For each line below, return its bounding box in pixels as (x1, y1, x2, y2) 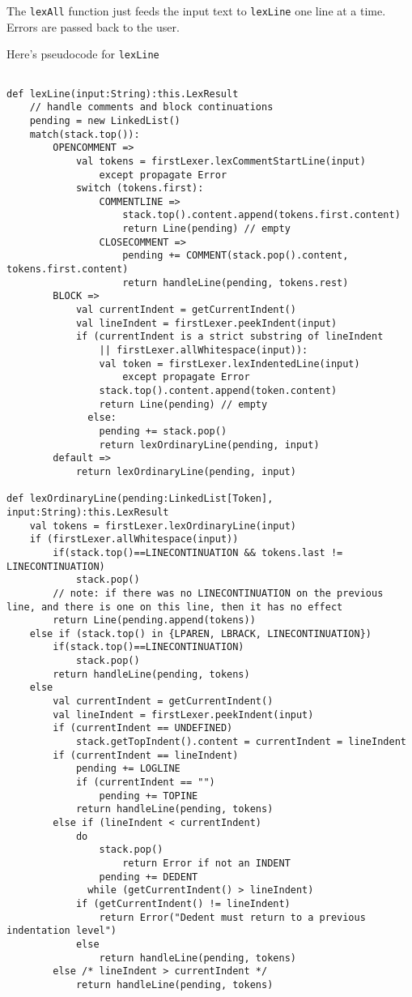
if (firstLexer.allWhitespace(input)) (29, 533, 239, 546)
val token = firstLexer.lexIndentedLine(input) (99, 357, 360, 370)
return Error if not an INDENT (122, 857, 291, 869)
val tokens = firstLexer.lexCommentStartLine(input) (75, 155, 366, 167)
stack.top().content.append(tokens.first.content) (122, 209, 401, 221)
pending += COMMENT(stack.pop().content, (122, 250, 349, 262)
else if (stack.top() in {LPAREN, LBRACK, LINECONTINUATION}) (29, 627, 372, 640)
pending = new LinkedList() (29, 114, 181, 126)
